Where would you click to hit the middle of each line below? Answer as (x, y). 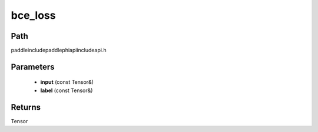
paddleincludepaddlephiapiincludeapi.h (59, 50)
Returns (26, 107)
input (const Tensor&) (67, 82)
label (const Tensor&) (67, 90)
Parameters (33, 67)
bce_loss (33, 15)
